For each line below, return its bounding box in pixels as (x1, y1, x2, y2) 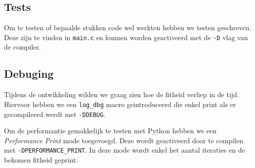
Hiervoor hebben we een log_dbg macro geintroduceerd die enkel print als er (4, 99, 236, 109)
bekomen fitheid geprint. (4, 155, 78, 165)
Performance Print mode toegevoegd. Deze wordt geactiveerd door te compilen (4, 135, 244, 145)
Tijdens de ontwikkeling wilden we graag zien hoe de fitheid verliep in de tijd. (4, 89, 239, 100)
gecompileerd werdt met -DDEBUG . (4, 109, 106, 119)
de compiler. (4, 42, 41, 52)
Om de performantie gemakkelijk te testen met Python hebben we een (4, 125, 217, 136)
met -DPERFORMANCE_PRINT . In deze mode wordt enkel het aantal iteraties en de (4, 145, 245, 155)
